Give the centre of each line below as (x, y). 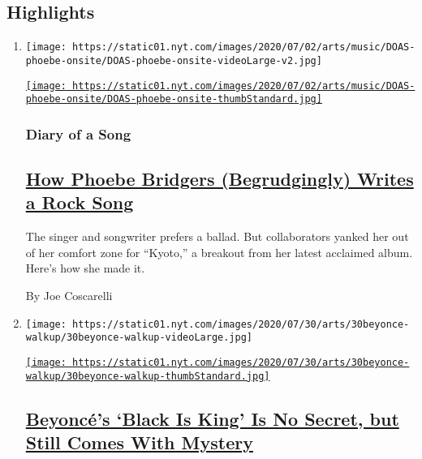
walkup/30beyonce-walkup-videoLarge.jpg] (139, 338)
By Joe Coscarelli (69, 296)
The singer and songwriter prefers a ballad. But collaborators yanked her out (217, 236)
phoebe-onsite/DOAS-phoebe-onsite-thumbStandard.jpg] (174, 99)
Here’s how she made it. (85, 268)
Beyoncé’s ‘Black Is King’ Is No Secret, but (212, 418)
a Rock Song (80, 202)
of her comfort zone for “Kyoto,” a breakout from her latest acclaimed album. (219, 252)
